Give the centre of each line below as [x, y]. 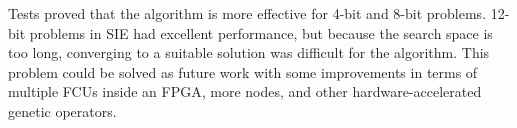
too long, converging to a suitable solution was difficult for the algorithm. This [249, 52]
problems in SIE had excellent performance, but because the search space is [261, 32]
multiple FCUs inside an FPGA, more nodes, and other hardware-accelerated [245, 91]
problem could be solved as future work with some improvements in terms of [243, 71]
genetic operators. [62, 110]
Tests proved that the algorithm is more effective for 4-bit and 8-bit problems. [247, 13]
